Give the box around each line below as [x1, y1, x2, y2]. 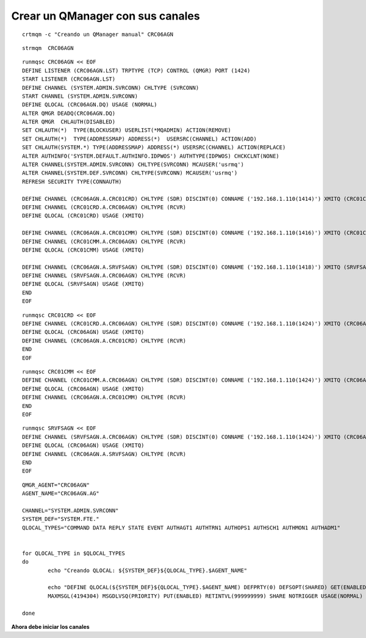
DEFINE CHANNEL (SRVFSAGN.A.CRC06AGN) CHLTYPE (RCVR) [22, 272, 186, 279]
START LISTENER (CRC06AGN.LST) [22, 76, 116, 82]
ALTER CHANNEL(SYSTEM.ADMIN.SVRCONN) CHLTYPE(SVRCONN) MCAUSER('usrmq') [22, 161, 244, 168]
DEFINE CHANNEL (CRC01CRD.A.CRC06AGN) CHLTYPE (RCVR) [22, 203, 186, 211]
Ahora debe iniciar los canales [11, 623, 90, 630]
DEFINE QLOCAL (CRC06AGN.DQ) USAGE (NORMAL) [22, 101, 158, 108]
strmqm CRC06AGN [22, 45, 74, 51]
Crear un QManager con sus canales [11, 9, 201, 23]
